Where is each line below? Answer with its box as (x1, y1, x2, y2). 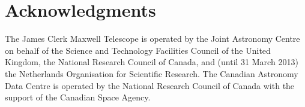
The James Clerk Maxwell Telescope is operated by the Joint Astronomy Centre (5, 32, 300, 45)
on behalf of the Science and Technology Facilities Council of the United (5, 44, 271, 56)
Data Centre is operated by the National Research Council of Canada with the (5, 79, 295, 91)
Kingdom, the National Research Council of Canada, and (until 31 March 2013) (5, 56, 298, 68)
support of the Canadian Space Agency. (5, 91, 151, 103)
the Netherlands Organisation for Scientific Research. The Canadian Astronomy (5, 67, 298, 80)
